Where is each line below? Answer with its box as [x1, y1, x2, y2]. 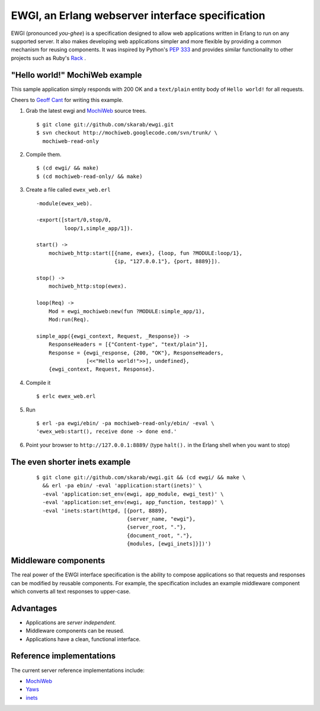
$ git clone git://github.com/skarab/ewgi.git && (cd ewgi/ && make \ [36, 474, 246, 481]
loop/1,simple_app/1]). [64, 225, 133, 231]
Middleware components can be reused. [25, 627, 124, 635]
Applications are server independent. [25, 618, 117, 626]
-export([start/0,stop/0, [36, 216, 112, 224]
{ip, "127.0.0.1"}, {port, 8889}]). [114, 258, 221, 265]
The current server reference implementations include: [11, 667, 145, 674]
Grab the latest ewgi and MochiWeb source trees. [25, 107, 147, 114]
